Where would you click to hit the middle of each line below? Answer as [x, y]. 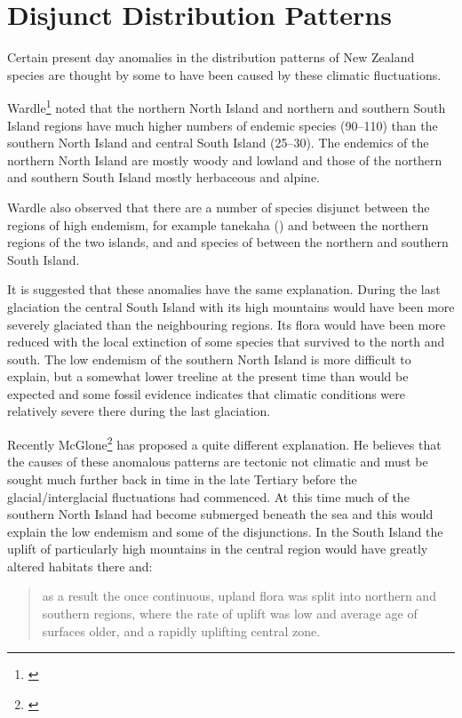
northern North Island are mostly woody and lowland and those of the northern [225, 160]
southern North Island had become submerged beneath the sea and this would [220, 514]
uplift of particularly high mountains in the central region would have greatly [218, 549]
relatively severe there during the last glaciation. [139, 411]
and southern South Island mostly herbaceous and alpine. [163, 177]
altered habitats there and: [80, 566]
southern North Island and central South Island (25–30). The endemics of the [218, 143]
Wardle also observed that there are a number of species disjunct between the [219, 207]
